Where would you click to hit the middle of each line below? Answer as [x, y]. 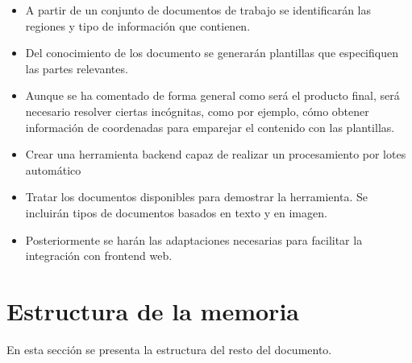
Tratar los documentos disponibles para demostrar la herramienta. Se [196, 197]
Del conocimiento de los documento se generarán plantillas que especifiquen [212, 53]
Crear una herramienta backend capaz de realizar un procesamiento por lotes [216, 154]
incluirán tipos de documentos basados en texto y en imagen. [176, 212]
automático [53, 169]
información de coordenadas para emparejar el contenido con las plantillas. [210, 127]
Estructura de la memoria [153, 310]
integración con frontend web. [99, 256]
